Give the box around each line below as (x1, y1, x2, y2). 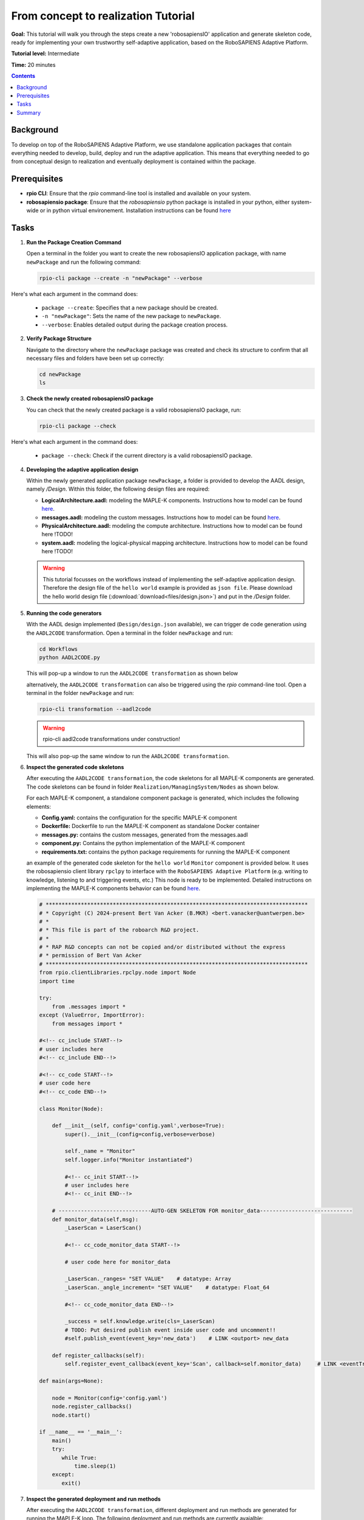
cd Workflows (39, 645, 78, 652)
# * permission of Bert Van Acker (39, 952, 142, 959)
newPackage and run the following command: (26, 258, 141, 266)
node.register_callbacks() (52, 1403, 133, 1410)
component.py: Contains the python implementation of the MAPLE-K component (41, 840, 245, 847)
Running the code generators (26, 610, 102, 617)
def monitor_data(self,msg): (52, 1216, 139, 1223)
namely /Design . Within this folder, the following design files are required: (26, 485, 210, 492)
